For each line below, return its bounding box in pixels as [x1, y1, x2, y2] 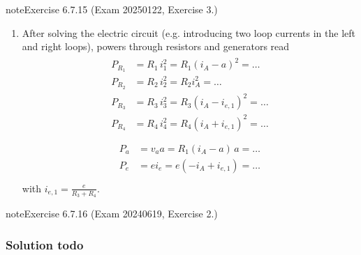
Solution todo [6, 235, 84, 253]
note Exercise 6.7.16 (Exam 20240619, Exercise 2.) [6, 206, 218, 221]
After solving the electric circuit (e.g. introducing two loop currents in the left [22, 25, 355, 40]
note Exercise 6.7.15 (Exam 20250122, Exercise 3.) [6, 2, 218, 16]
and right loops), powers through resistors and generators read [22, 39, 290, 54]
